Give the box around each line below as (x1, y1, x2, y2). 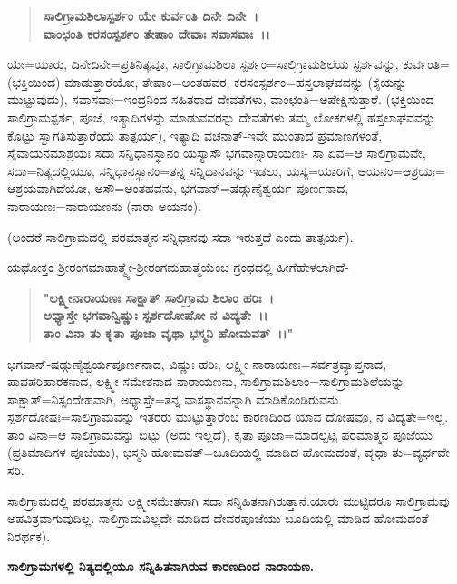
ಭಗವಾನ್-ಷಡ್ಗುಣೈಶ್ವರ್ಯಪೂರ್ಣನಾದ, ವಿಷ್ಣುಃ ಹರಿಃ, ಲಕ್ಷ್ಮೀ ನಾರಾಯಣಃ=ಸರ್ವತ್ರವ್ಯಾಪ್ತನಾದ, (7, 354, 387, 373)
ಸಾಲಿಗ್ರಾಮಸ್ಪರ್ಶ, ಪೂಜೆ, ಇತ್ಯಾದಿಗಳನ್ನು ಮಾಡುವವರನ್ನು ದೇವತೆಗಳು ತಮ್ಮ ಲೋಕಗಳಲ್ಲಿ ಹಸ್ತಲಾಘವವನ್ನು (7, 107, 435, 126)
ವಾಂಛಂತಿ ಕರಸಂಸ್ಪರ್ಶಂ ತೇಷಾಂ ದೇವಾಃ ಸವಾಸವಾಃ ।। (43, 24, 270, 43)
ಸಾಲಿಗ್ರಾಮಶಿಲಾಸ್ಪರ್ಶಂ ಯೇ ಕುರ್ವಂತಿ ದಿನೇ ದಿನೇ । (43, 6, 258, 24)
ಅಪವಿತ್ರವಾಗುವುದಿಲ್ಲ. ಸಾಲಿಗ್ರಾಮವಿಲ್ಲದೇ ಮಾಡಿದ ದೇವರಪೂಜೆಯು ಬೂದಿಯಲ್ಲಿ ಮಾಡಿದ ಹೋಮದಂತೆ (7, 509, 429, 528)
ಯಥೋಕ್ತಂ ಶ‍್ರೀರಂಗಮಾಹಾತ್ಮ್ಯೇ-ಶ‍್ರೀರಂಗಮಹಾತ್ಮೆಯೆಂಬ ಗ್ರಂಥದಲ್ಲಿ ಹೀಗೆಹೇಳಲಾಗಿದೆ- (7, 258, 349, 277)
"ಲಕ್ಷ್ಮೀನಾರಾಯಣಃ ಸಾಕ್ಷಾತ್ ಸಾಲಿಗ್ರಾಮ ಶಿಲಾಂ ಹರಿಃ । (43, 287, 274, 307)
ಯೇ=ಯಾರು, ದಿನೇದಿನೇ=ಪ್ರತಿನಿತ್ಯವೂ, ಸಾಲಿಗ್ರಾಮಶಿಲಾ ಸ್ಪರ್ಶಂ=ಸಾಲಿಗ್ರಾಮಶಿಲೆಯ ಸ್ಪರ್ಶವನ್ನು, (7, 54, 399, 73)
